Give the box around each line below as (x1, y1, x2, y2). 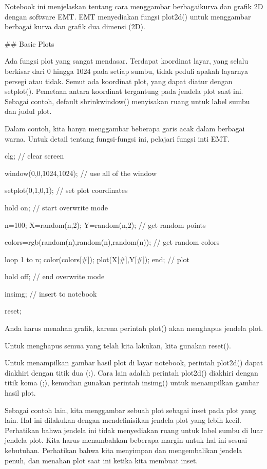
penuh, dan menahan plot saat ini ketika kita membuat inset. (5, 455, 198, 465)
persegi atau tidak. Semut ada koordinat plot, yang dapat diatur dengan (5, 75, 233, 86)
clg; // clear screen (5, 150, 64, 161)
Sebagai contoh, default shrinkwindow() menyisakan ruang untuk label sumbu (5, 95, 250, 106)
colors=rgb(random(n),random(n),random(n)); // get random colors (5, 237, 220, 247)
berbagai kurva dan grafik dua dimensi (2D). (5, 21, 145, 32)
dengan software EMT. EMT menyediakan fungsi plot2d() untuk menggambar (5, 11, 251, 22)
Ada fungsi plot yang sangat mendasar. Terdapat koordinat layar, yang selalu (5, 55, 249, 66)
